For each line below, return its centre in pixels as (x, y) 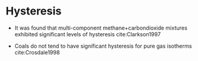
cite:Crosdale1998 (37, 52)
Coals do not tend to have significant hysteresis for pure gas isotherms (103, 46)
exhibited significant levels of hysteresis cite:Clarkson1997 (87, 34)
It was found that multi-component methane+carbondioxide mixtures (101, 28)
